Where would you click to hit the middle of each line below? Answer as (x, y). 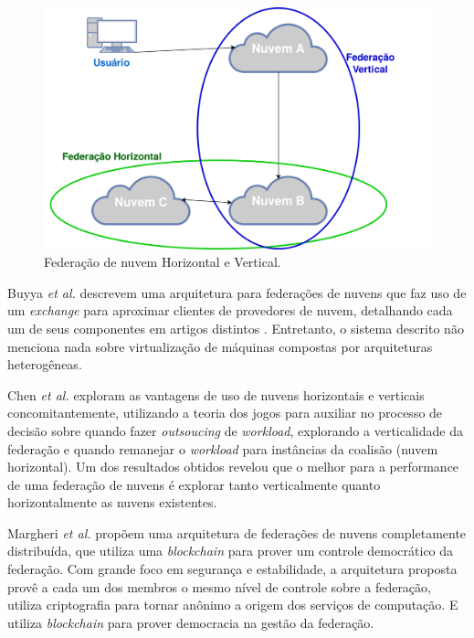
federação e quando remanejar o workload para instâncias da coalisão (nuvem (223, 448)
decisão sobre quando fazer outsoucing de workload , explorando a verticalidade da (235, 430)
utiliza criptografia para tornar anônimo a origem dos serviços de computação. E (233, 605)
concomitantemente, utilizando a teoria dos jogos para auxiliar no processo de (225, 413)
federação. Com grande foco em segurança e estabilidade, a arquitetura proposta (232, 569)
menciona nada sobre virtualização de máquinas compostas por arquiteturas (220, 346)
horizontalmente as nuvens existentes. (112, 502)
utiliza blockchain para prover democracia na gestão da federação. (191, 622)
